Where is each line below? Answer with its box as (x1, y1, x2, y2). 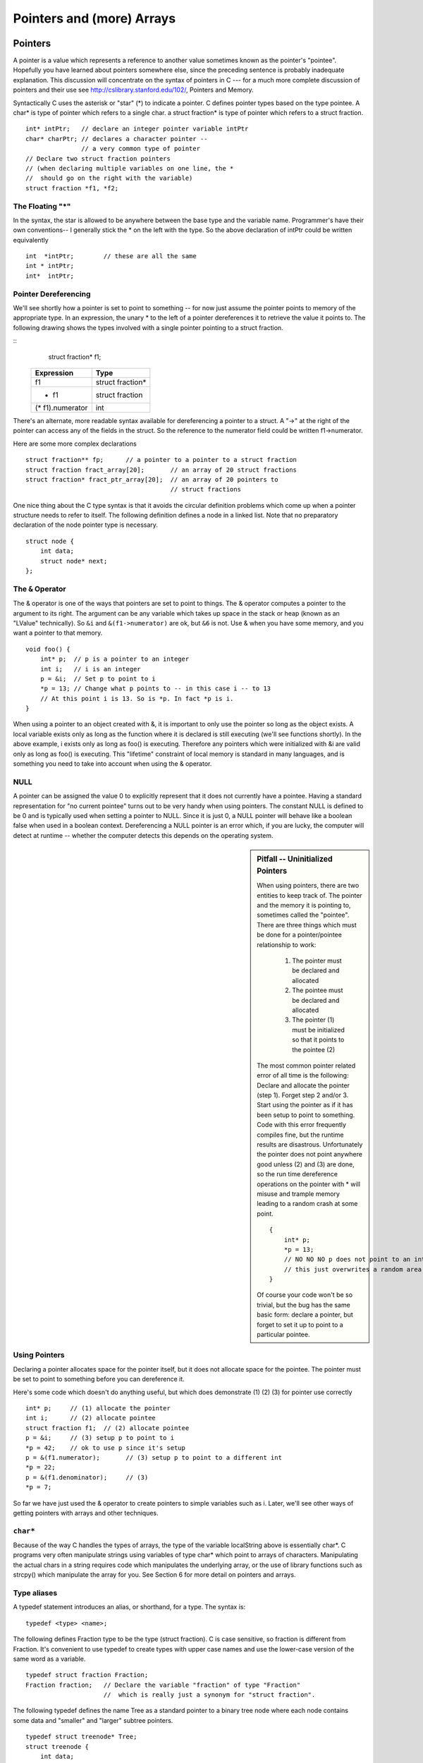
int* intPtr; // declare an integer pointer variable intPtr (25, 125, 249, 133)
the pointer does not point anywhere (257, 1150, 363, 1159)
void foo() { (25, 645, 70, 653)
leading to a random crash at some (257, 1200, 358, 1208)
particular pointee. (257, 1330, 310, 1339)
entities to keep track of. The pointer (257, 891, 362, 899)
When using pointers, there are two (257, 882, 360, 890)
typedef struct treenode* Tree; (25, 1733, 137, 1741)
